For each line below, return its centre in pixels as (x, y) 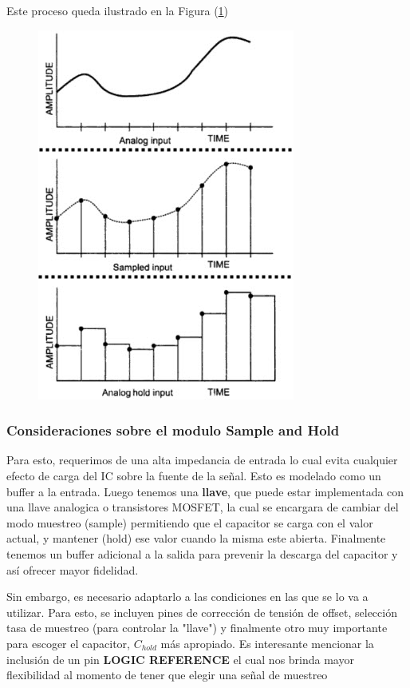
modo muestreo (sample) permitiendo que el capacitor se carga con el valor (190, 522)
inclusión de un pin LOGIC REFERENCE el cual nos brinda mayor (180, 659)
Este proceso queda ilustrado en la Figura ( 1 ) (118, 10)
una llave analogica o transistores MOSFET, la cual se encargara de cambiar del (203, 507)
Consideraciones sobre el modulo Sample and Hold (173, 430)
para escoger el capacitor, (68, 643)
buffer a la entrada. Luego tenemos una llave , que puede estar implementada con (205, 491)
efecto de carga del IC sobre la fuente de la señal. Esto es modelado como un (194, 475)
